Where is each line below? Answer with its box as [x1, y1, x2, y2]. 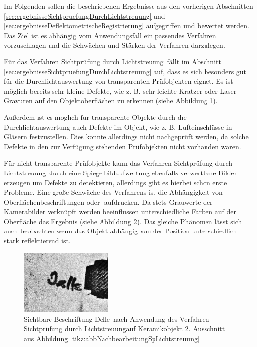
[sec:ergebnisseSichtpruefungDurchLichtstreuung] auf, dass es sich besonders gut [4, 66, 247, 76]
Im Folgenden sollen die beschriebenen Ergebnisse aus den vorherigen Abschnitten [4, 1, 253, 11]
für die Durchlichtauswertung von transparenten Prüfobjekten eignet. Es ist [4, 76, 233, 86]
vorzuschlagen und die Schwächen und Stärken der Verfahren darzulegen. [4, 40, 225, 50]
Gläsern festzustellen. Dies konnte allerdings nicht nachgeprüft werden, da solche [4, 131, 249, 142]
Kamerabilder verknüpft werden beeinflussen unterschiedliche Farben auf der [4, 206, 236, 217]
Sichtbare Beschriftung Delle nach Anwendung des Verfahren [24, 313, 209, 324]
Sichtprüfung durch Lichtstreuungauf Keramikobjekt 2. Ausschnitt [24, 323, 225, 334]
